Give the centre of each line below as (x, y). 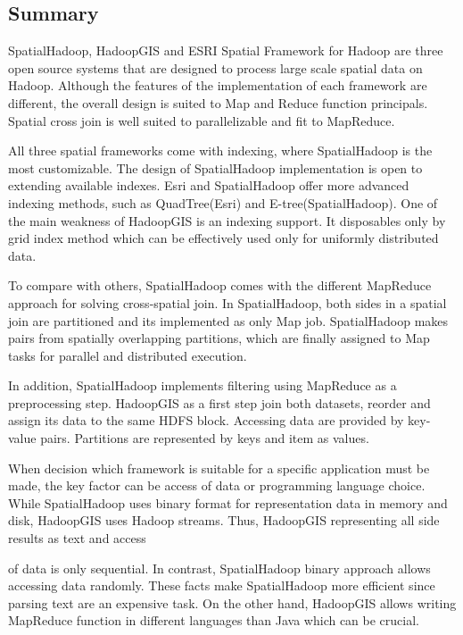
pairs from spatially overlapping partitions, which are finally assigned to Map (219, 338)
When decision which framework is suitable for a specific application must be (219, 468)
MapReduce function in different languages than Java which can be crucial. (214, 620)
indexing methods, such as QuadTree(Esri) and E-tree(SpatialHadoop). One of (223, 202)
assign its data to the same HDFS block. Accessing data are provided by (206, 420)
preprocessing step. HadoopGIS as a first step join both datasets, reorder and (219, 402)
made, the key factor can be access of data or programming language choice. (217, 485)
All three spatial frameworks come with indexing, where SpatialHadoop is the (220, 150)
